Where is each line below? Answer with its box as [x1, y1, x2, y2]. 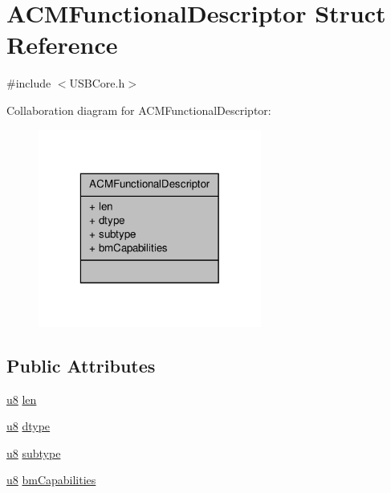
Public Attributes [6, 352, 156, 377]
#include [6, 75, 51, 92]
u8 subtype [6, 444, 61, 461]
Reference [6, 28, 118, 61]
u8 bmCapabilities [6, 471, 96, 488]
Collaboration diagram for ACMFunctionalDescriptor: [6, 101, 271, 118]
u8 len [6, 390, 37, 407]
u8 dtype [6, 418, 51, 434]
